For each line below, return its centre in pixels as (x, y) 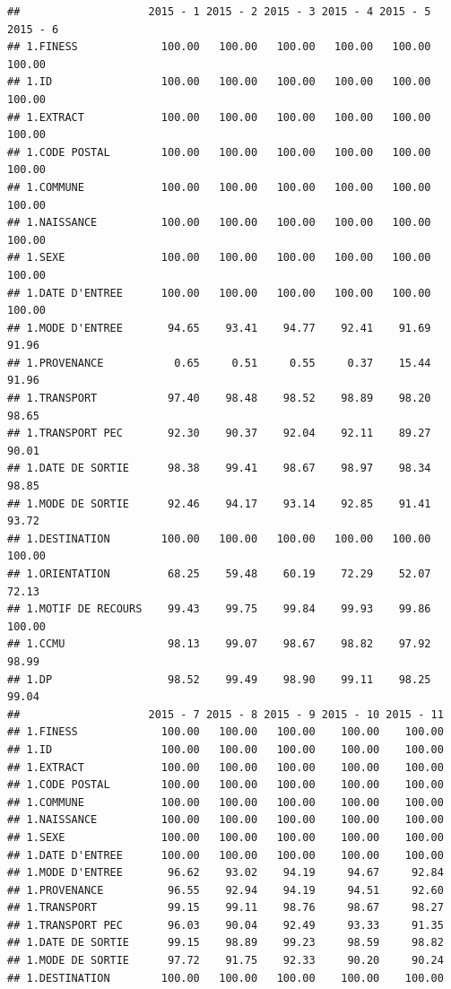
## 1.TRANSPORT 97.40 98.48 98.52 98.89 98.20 (219, 399)
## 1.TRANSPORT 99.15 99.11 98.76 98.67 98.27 (225, 908)
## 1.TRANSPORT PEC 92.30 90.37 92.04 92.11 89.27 (219, 434)
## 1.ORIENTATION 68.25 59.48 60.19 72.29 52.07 (219, 574)
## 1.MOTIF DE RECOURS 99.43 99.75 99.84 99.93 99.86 (219, 609)
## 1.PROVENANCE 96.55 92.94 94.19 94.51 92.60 (225, 890)
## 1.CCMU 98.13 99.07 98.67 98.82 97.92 (219, 644)
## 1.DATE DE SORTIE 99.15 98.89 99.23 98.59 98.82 (225, 943)
